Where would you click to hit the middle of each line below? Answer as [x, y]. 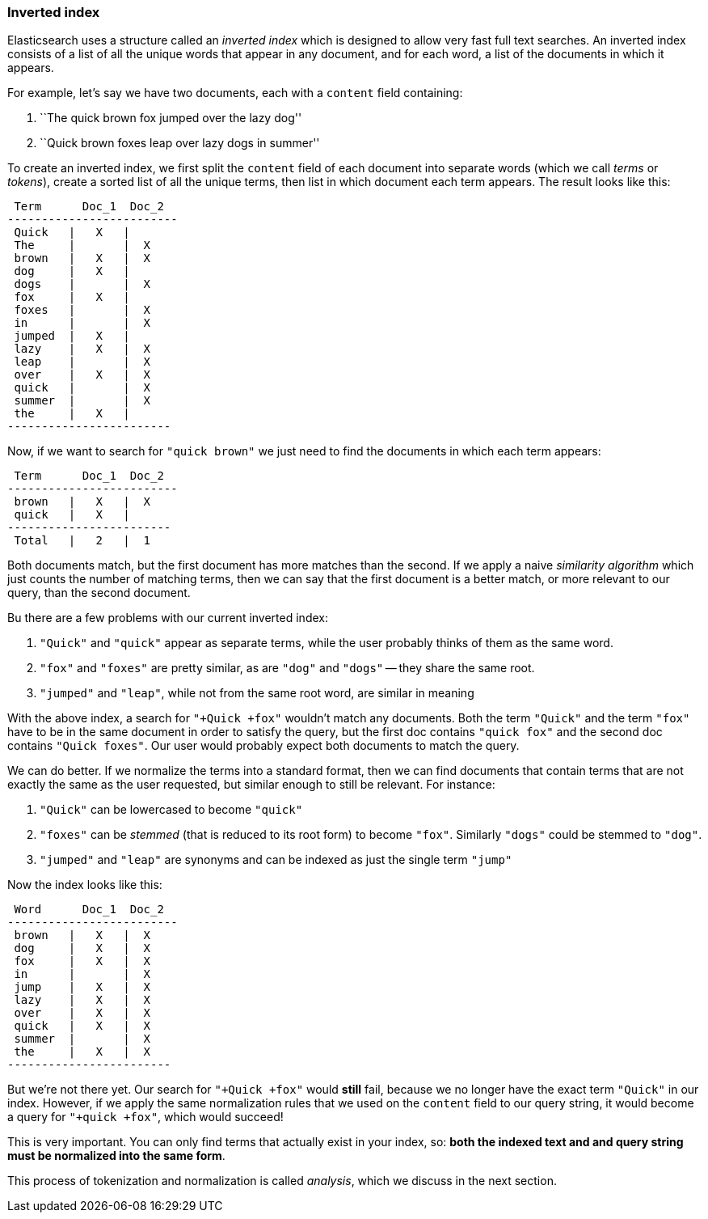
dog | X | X [82, 948]
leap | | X [82, 362]
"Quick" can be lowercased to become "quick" [171, 810]
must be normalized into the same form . [116, 1156]
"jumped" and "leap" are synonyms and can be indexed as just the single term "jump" [276, 860]
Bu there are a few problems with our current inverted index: [168, 618]
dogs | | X [82, 284]
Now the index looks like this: [85, 885]
